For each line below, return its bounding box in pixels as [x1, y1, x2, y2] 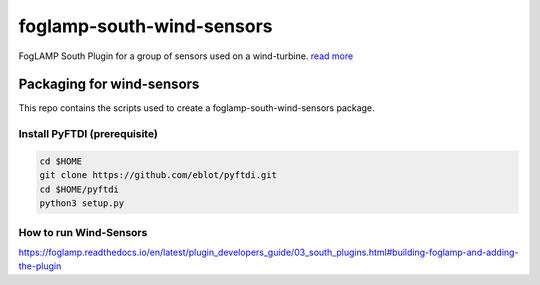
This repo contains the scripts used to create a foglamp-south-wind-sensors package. [18, 102, 375, 114]
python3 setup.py [39, 198, 125, 209]
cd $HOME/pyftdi [39, 183, 120, 195]
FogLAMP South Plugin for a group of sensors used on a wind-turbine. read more [18, 50, 354, 62]
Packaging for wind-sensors [18, 76, 200, 93]
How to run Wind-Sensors [18, 225, 148, 239]
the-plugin [18, 260, 62, 272]
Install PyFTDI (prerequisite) [18, 127, 159, 141]
